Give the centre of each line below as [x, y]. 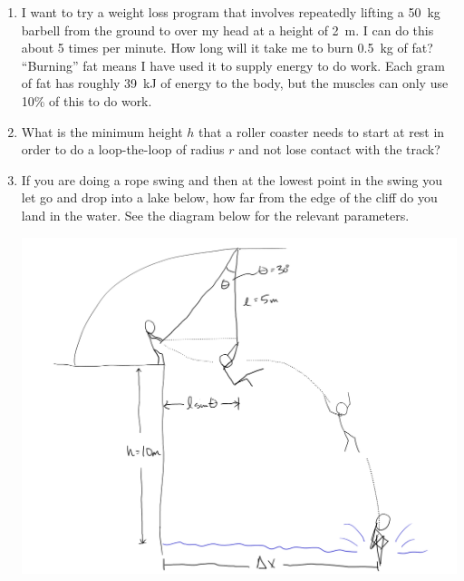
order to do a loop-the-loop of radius [123, 149]
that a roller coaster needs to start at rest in [322, 131]
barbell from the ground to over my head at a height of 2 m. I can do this [227, 30]
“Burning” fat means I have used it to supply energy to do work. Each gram [233, 65]
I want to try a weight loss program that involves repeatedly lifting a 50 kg [231, 12]
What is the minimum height [102, 131]
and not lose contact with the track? [339, 149]
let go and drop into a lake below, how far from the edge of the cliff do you [229, 197]
